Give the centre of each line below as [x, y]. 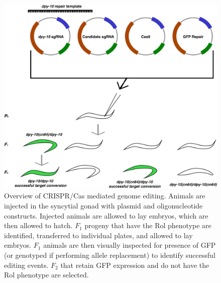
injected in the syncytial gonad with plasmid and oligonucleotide [103, 206]
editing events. [26, 265]
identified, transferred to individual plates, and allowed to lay [98, 235]
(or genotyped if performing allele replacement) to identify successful [110, 255]
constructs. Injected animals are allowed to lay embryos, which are [106, 215]
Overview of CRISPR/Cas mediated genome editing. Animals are [105, 196]
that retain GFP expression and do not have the [135, 265]
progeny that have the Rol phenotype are [148, 225]
